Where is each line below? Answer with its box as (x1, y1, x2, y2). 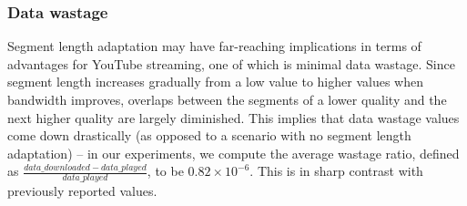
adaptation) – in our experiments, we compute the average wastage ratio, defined (7, 143, 460, 162)
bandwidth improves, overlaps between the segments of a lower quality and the (7, 90, 447, 108)
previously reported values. (7, 181, 157, 201)
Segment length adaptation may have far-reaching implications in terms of (7, 36, 421, 56)
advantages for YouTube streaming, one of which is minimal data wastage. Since (7, 54, 455, 73)
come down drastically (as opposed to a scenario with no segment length (7, 126, 411, 145)
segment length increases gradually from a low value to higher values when (7, 72, 423, 91)
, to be (147, 161, 184, 180)
